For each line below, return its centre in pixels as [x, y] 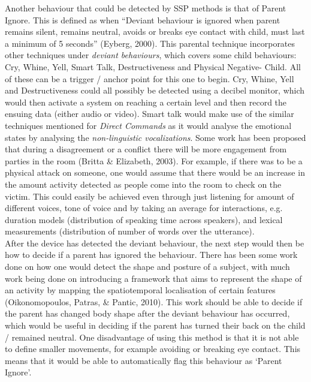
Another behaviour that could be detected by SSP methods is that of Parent [146, 8]
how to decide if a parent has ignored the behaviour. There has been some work [151, 255]
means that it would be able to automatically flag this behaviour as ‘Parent [144, 360]
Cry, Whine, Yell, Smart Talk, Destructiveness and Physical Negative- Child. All [153, 66]
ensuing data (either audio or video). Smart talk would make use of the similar [150, 114]
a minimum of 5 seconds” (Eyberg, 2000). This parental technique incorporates [150, 43]
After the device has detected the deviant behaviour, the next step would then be [155, 243]
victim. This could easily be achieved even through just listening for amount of [150, 196]
